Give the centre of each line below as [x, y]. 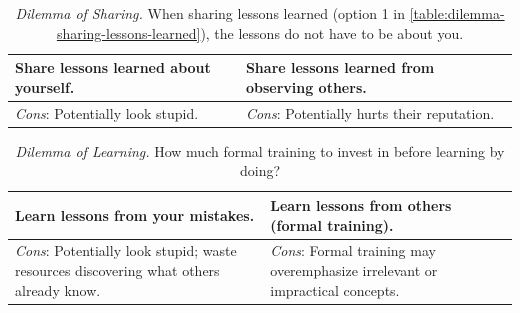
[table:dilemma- [457, 13]
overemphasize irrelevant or [354, 269]
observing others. [306, 86]
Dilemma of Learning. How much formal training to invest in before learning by [260, 150]
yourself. [45, 86]
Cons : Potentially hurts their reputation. [370, 112]
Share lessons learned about [113, 67]
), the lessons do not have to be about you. [332, 32]
